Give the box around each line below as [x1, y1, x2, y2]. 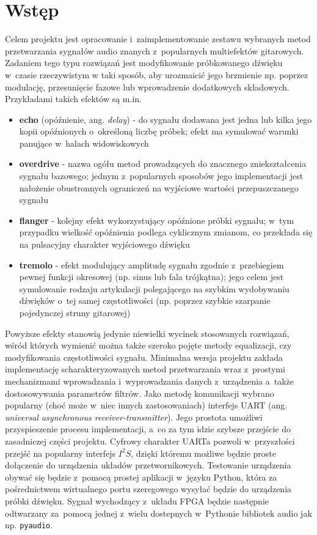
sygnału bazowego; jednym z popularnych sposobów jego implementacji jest [19, 169, 304, 182]
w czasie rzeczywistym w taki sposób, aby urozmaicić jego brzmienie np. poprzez [5, 68, 308, 81]
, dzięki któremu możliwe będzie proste [131, 446, 276, 459]
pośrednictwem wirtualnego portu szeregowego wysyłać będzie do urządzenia [5, 482, 292, 495]
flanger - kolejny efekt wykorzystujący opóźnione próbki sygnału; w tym [19, 213, 294, 226]
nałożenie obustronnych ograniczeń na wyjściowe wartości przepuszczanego [19, 181, 299, 194]
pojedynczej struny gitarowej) [19, 306, 131, 319]
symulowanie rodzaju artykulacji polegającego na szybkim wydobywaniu [19, 282, 290, 295]
